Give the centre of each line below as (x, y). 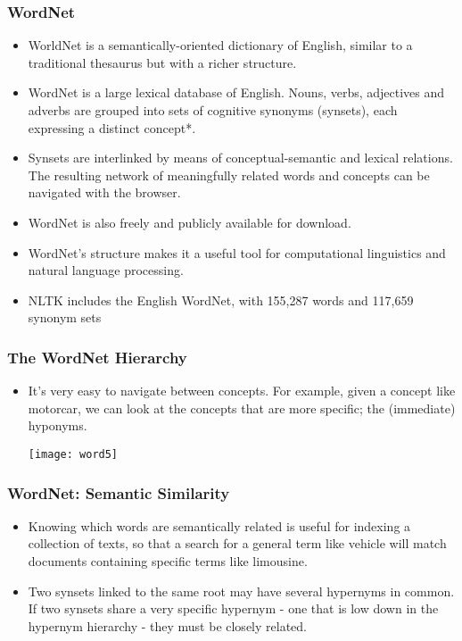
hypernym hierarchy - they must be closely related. (167, 625)
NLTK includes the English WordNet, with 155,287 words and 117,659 (221, 300)
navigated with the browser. (104, 192)
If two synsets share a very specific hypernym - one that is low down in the (233, 608)
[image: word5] (73, 454)
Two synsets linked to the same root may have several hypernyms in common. (241, 591)
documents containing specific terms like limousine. (168, 561)
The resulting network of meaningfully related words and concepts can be (229, 175)
